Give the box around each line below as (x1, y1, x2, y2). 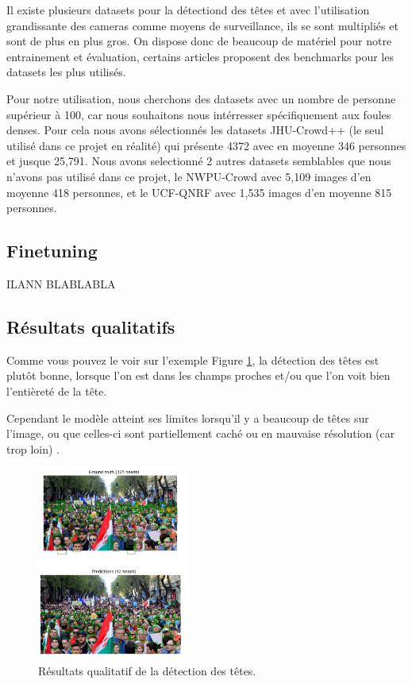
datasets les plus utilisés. (6, 64, 126, 80)
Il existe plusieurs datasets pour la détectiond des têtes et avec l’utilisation (6, 2, 370, 17)
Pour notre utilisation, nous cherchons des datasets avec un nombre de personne (6, 90, 396, 106)
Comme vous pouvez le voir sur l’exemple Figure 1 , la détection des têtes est (6, 351, 379, 368)
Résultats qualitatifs (6, 314, 175, 338)
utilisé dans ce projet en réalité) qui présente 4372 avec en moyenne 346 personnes (6, 137, 406, 153)
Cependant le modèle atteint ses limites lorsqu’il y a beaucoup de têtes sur (6, 409, 369, 426)
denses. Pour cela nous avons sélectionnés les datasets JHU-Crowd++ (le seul (6, 122, 384, 138)
